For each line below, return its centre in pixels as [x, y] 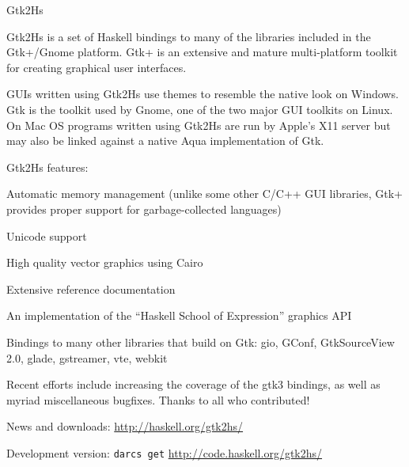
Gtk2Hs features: [47, 167]
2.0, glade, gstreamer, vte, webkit [87, 357]
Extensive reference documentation [91, 289]
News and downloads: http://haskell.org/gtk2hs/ [125, 426]
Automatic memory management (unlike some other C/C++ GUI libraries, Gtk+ [204, 194]
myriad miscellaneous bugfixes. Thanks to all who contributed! [158, 399]
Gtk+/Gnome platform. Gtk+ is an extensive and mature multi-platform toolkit [202, 52]
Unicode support [47, 235]
